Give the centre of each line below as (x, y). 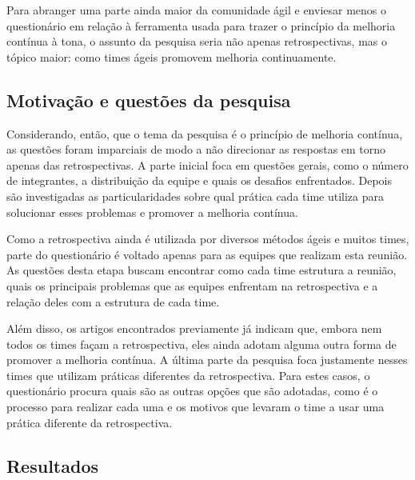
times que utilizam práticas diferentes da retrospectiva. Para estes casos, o (188, 375)
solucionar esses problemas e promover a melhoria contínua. (152, 212)
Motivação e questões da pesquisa (149, 100)
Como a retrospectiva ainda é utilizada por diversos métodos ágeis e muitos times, (208, 239)
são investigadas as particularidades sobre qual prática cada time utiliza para (195, 196)
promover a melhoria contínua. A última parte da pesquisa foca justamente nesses (207, 360)
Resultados (52, 465)
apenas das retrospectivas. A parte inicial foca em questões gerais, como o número (207, 164)
